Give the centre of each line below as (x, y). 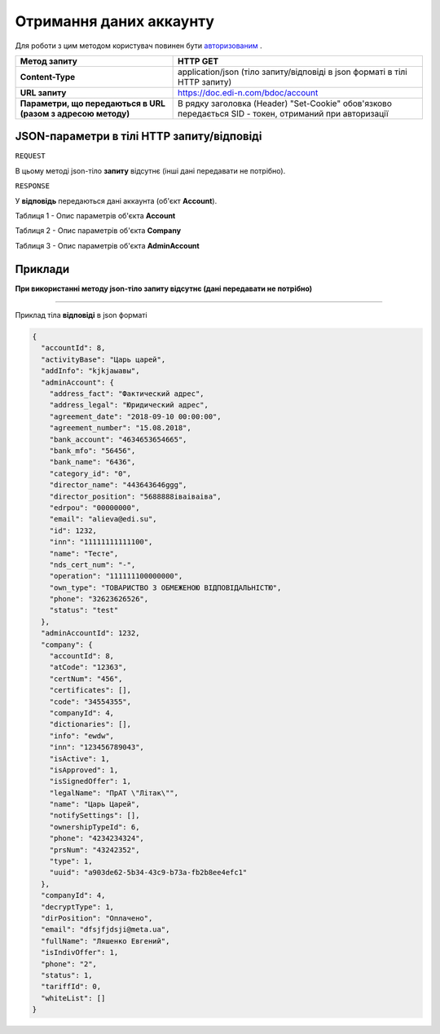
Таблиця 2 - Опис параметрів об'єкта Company (98, 231)
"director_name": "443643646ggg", (118, 485)
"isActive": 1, (79, 759)
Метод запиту (48, 61)
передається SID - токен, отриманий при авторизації (283, 113)
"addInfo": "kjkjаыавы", (90, 371)
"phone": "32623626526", (99, 599)
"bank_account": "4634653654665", (118, 439)
